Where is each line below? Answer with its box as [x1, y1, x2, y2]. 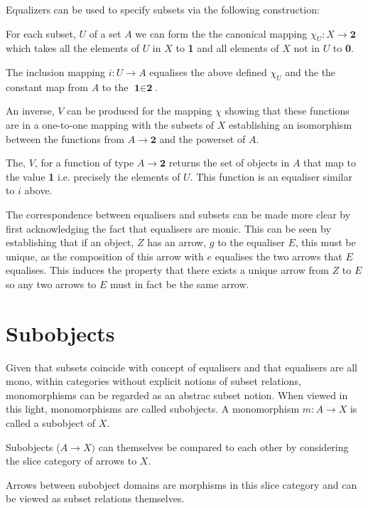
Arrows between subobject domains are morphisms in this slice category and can [6, 477, 357, 492]
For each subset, [6, 26, 76, 41]
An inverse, [6, 103, 55, 118]
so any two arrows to [6, 276, 97, 291]
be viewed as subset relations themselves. [6, 491, 185, 506]
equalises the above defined [149, 64, 267, 79]
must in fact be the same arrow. [110, 276, 249, 291]
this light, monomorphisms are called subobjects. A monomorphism [6, 401, 300, 416]
